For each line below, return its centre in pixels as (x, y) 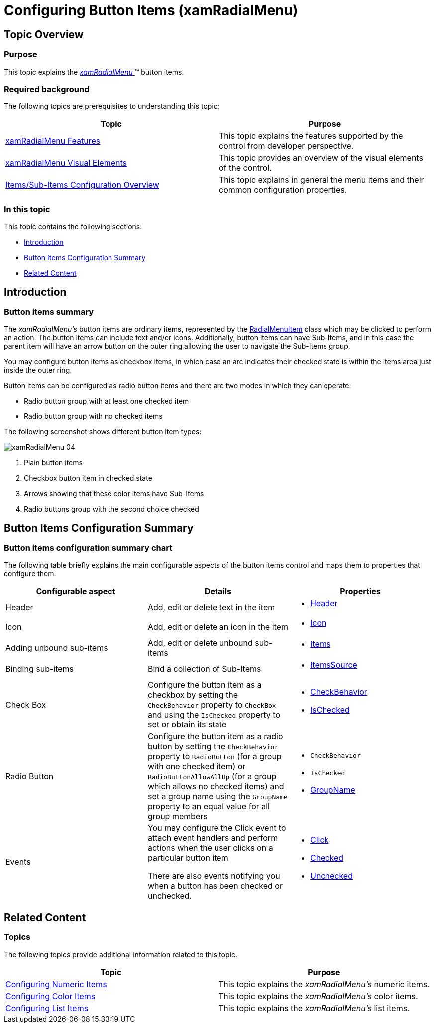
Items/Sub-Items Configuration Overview (82, 185)
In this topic (27, 209)
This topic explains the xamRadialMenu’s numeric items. (324, 984)
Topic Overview (44, 34)
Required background (47, 89)
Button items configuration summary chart (88, 548)
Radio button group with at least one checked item (107, 401)
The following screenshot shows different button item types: (103, 432)
